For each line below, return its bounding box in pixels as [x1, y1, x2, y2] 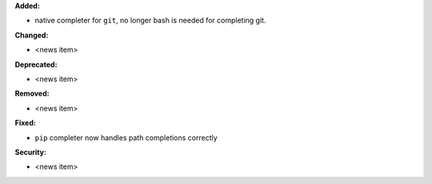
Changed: [14, 30, 49, 40]
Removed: [14, 88, 50, 99]
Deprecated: [14, 60, 58, 69]
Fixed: [14, 118, 36, 127]
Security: [14, 147, 47, 157]
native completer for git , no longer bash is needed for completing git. [34, 16, 266, 25]
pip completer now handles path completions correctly [34, 132, 218, 143]
